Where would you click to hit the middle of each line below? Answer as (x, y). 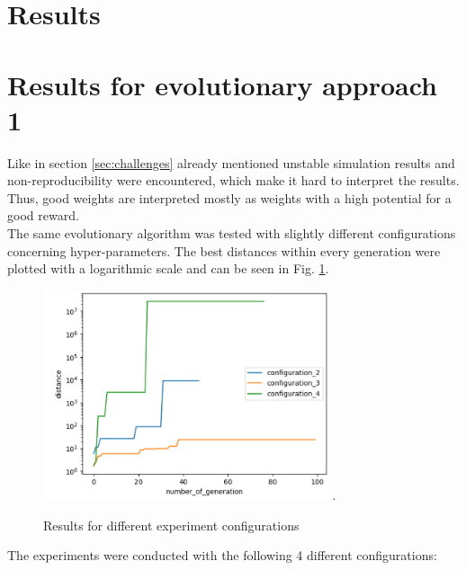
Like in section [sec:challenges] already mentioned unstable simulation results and (231, 162)
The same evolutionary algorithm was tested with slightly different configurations (232, 233)
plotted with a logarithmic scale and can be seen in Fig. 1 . (168, 268)
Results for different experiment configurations (171, 525)
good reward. (43, 215)
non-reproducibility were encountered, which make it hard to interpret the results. (233, 180)
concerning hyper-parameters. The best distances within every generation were (224, 250)
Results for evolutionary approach (222, 84)
